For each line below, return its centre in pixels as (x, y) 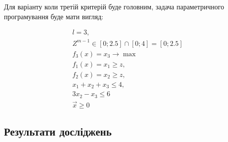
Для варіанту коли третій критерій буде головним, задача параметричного (114, 6)
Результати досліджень (58, 131)
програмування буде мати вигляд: (54, 16)
